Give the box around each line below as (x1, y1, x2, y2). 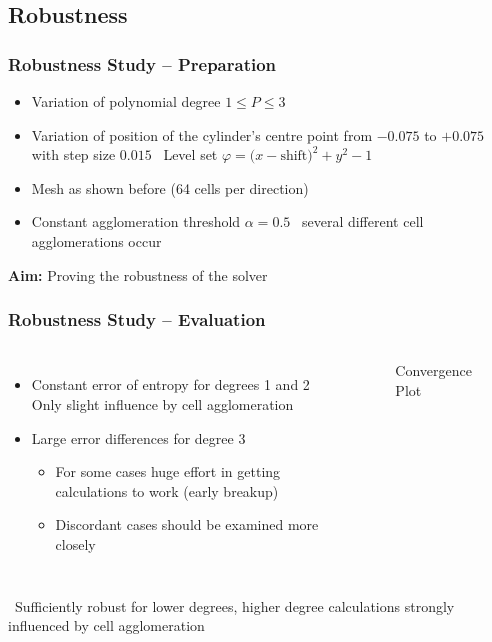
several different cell (301, 211, 424, 232)
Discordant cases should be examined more (55, 514, 319, 535)
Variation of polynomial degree (31, 91, 221, 111)
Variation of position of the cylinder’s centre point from (31, 124, 373, 145)
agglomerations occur (31, 230, 162, 251)
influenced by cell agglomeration (8, 615, 205, 636)
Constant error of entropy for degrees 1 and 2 (31, 374, 310, 395)
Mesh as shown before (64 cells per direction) (31, 177, 309, 198)
